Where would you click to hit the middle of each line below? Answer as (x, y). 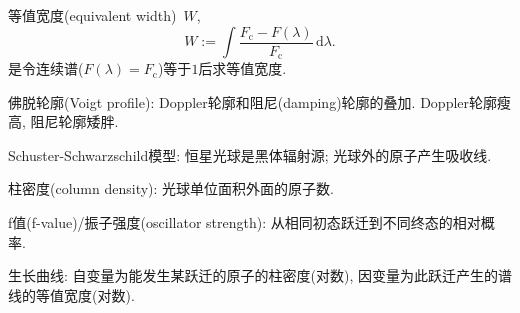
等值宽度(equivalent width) (92, 15)
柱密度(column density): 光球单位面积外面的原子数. (171, 188)
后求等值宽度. (242, 68)
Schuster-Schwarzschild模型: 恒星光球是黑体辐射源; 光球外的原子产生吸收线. (250, 154)
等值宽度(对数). (85, 294)
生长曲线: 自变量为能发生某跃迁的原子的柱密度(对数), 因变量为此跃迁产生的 (253, 275)
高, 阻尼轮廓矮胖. (63, 121)
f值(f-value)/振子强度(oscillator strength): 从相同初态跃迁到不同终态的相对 (244, 222)
